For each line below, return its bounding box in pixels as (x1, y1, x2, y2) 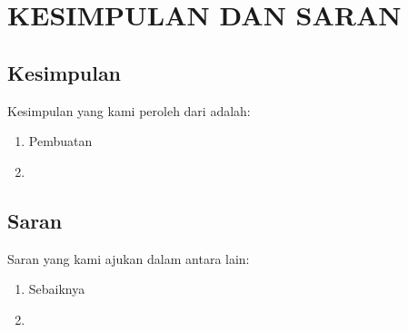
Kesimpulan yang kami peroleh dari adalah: (7, 101, 251, 120)
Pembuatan (28, 132, 93, 151)
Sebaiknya (28, 279, 85, 298)
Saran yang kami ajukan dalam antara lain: (7, 249, 250, 268)
